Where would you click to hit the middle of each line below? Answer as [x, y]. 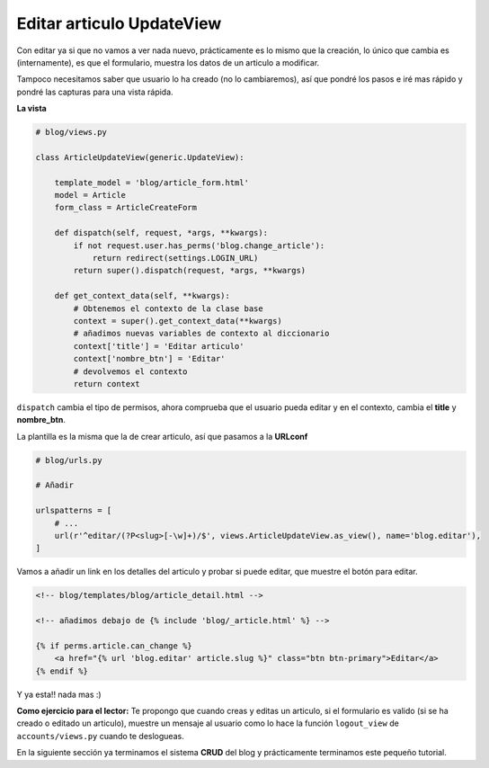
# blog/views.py [71, 132]
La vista [31, 109]
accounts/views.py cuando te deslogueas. [100, 736]
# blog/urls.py [69, 460]
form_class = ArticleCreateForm [126, 208]
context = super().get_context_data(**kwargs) [178, 321]
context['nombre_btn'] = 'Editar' [149, 359]
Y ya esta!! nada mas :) [59, 694]
